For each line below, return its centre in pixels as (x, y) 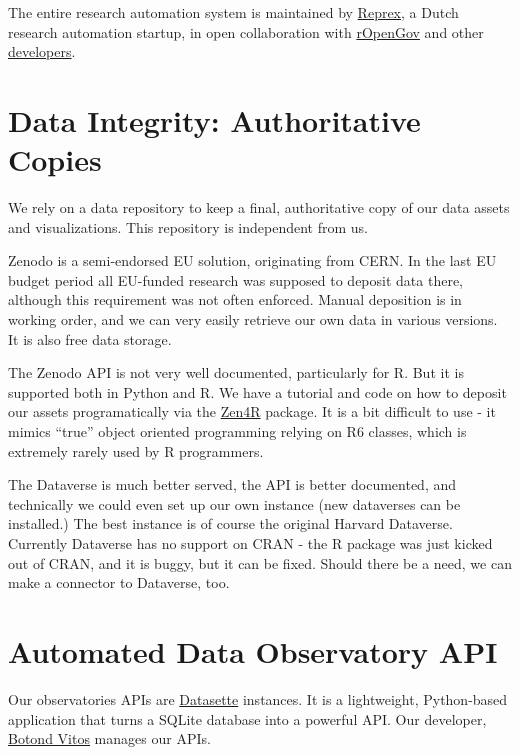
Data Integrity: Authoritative (214, 119)
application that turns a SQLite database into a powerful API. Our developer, (247, 718)
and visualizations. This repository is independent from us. (188, 226)
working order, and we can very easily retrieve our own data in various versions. (253, 319)
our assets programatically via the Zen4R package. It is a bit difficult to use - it (252, 411)
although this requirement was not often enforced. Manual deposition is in (235, 299)
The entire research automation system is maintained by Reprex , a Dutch (233, 12)
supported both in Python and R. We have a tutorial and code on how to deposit (257, 391)
